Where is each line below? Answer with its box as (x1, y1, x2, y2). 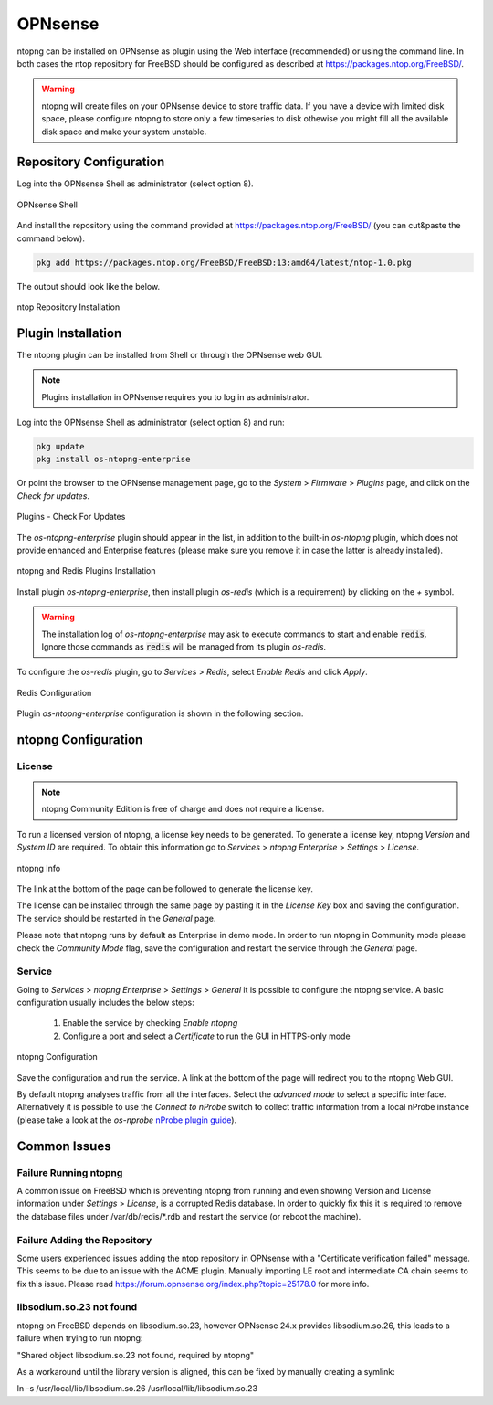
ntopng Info (16, 862, 61, 873)
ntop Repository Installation (16, 301, 121, 312)
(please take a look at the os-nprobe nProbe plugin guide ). (16, 1114, 237, 1125)
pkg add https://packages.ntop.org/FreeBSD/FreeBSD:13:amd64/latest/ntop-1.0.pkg (36, 257, 413, 268)
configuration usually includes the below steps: (16, 997, 195, 1009)
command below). (16, 233, 86, 244)
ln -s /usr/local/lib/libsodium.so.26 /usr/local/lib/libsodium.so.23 (16, 1383, 258, 1394)
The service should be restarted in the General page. (16, 913, 216, 924)
